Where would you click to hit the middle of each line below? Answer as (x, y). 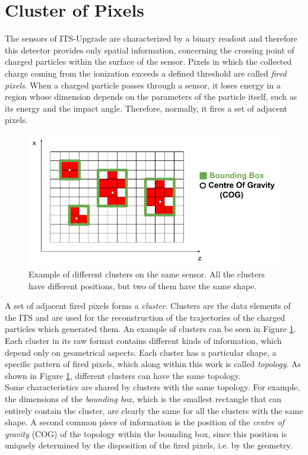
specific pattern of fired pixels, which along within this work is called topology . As (153, 364)
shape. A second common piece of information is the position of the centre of (145, 422)
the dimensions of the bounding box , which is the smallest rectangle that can (143, 398)
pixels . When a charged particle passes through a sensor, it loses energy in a (143, 85)
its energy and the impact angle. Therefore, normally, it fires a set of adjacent (146, 108)
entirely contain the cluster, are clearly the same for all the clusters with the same (154, 410)
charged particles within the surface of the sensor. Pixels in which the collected (148, 61)
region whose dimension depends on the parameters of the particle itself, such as (151, 97)
